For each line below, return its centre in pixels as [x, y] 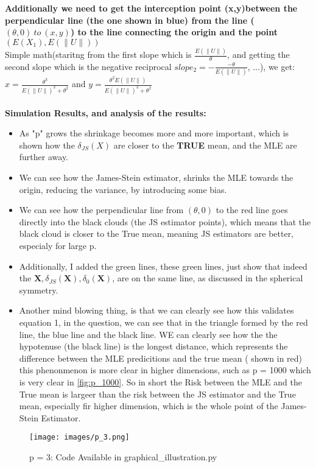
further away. [44, 157]
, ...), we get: [271, 66]
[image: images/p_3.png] [79, 437]
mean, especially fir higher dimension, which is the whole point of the [149, 406]
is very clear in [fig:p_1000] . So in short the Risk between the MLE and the [160, 381]
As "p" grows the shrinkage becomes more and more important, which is [154, 133]
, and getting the [258, 54]
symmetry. [39, 290]
